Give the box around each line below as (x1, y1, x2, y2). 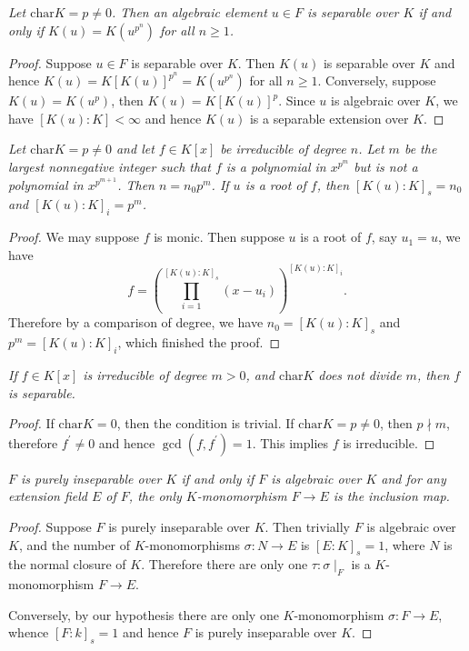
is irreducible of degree (83, 365, 207, 384)
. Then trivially (264, 516, 350, 536)
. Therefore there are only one (141, 555, 308, 574)
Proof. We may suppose (8, 227, 139, 246)
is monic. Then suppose (154, 227, 284, 246)
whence (8, 623, 49, 642)
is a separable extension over (249, 108, 409, 127)
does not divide (318, 365, 402, 384)
